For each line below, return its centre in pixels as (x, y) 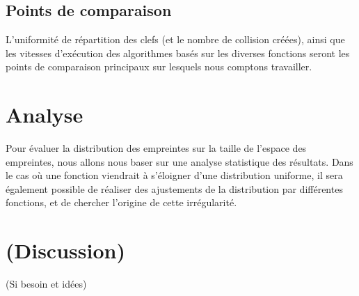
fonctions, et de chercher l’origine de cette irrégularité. (121, 202)
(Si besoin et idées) (46, 284)
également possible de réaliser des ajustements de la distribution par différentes (174, 188)
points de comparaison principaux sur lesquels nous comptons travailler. (159, 67)
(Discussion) (65, 250)
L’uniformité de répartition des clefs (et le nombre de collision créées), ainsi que (175, 39)
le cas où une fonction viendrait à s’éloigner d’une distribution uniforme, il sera (174, 175)
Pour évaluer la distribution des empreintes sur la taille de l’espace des (156, 148)
